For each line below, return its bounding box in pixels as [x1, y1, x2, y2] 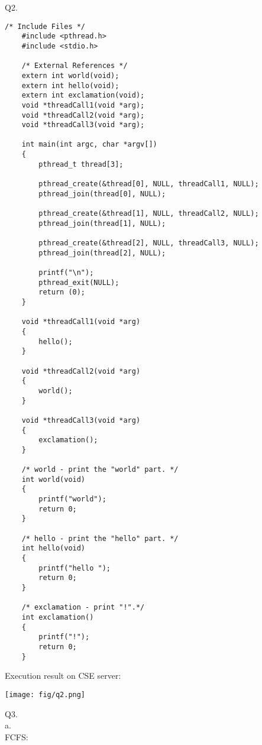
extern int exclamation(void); [21, 91, 145, 100]
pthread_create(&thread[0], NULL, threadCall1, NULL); [38, 180, 259, 189]
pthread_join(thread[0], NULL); [38, 189, 166, 198]
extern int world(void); [21, 71, 119, 80]
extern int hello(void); [21, 81, 119, 90]
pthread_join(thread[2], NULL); [38, 248, 166, 257]
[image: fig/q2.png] [5, 690, 86, 699]
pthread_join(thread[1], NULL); [38, 219, 166, 228]
